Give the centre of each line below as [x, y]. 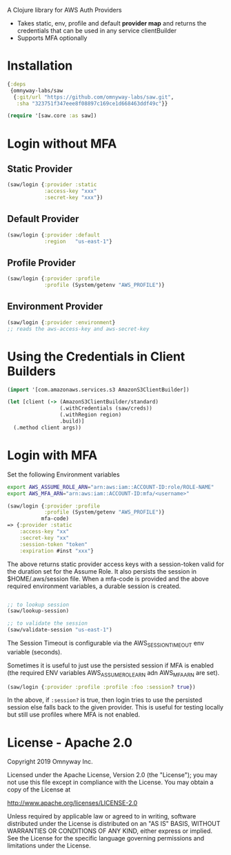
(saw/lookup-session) [38, 611]
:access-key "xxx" [70, 191]
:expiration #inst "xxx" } [57, 551]
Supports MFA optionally [52, 38]
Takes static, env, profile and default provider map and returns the [112, 23]
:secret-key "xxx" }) [73, 198]
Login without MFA [62, 143]
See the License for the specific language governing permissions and [106, 838]
